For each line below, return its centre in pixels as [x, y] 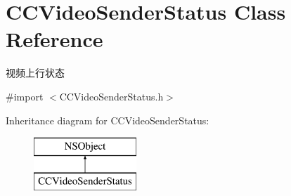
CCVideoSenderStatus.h [111, 96]
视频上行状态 [35, 73]
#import [25, 96]
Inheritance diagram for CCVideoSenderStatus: [108, 120]
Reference [54, 39]
